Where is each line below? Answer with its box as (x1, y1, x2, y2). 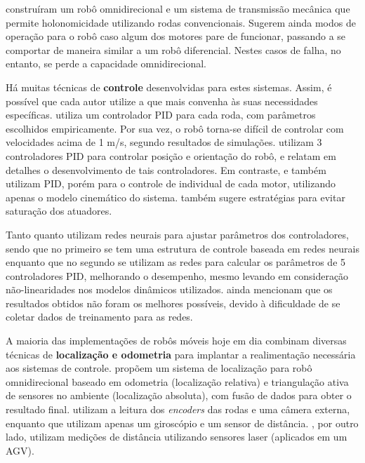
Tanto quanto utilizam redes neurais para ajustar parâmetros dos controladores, (6, 227, 349, 241)
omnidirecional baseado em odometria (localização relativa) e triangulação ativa (6, 374, 349, 389)
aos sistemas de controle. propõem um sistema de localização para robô (6, 361, 312, 375)
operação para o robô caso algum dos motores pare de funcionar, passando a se (6, 29, 346, 43)
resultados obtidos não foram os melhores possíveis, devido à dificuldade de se (6, 295, 340, 310)
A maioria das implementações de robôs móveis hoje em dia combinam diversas (6, 333, 347, 348)
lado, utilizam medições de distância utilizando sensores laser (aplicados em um (6, 429, 347, 444)
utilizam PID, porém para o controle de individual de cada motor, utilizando (6, 176, 336, 191)
